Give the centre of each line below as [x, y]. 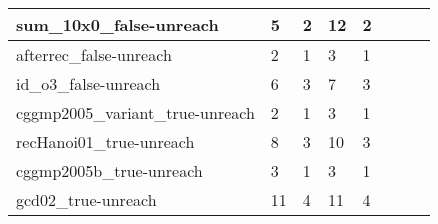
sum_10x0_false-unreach [117, 24]
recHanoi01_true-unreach [105, 141]
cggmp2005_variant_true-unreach [135, 112]
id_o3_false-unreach [88, 83]
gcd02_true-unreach [86, 199]
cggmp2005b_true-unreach [109, 170]
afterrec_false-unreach [94, 54]
